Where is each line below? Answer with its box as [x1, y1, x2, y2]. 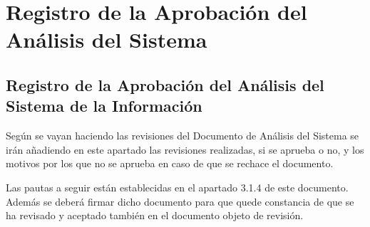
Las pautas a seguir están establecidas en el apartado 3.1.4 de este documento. [6, 179, 349, 194]
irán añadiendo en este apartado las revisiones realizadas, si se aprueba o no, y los [6, 142, 364, 157]
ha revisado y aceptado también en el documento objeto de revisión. [6, 208, 304, 223]
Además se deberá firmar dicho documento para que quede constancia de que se [6, 194, 354, 208]
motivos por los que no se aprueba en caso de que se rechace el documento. [6, 156, 334, 171]
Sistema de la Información [6, 95, 202, 117]
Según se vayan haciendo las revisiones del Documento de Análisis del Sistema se [6, 128, 359, 143]
